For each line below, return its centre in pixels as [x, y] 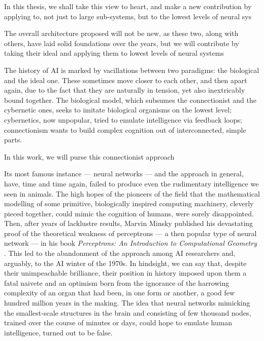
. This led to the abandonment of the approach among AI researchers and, [120, 253]
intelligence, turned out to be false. [58, 332]
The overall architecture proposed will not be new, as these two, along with [121, 33]
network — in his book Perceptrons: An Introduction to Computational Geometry [130, 243]
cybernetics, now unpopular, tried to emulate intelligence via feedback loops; [123, 119]
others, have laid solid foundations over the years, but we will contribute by [122, 43]
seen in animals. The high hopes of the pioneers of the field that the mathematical [132, 193]
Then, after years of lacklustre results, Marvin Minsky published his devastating [129, 223]
